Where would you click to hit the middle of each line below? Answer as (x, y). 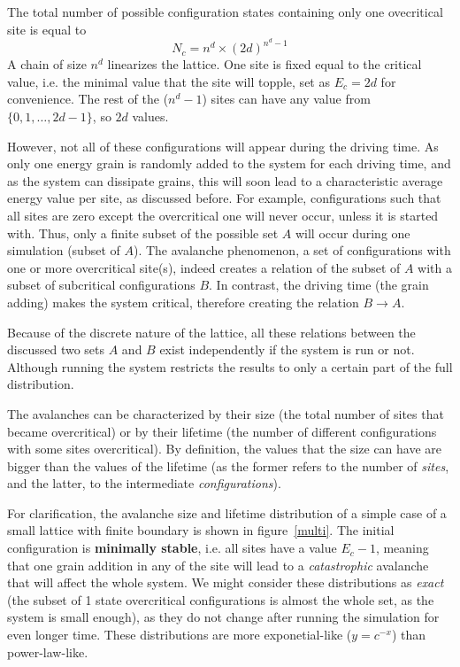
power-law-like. (48, 651)
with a (435, 267)
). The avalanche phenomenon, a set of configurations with (292, 250)
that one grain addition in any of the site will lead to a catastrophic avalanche (218, 565)
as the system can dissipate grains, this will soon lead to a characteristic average (225, 180)
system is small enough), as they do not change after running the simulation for (223, 617)
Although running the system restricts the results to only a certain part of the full (230, 366)
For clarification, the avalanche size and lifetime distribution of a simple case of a (227, 512)
